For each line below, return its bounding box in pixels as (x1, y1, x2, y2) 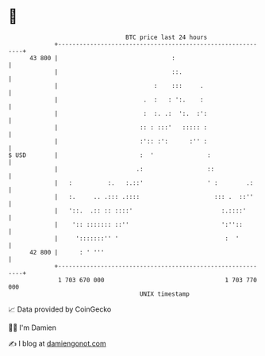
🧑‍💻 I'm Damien (8, 323, 57, 332)
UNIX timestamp (139, 289, 190, 298)
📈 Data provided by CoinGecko (8, 304, 112, 314)
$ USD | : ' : (8, 151, 212, 159)
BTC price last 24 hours (125, 33, 208, 41)
